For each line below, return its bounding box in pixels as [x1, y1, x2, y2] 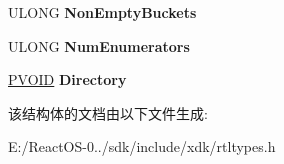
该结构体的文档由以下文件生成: [8, 102, 208, 123]
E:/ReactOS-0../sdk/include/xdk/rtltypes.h [8, 136, 276, 157]
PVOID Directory [8, 69, 127, 90]
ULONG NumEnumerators [8, 35, 190, 56]
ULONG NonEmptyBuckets [8, 2, 197, 22]
